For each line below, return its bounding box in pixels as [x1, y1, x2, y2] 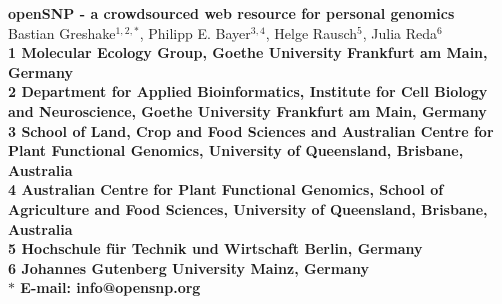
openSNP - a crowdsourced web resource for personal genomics [8, 3, 455, 23]
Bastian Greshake [8, 22, 116, 43]
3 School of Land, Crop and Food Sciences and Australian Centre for [8, 120, 494, 141]
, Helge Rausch [265, 22, 358, 43]
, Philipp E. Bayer [139, 22, 251, 43]
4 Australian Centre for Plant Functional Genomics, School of [8, 179, 444, 200]
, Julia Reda [362, 22, 438, 43]
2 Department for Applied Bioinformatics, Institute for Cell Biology [8, 81, 488, 102]
